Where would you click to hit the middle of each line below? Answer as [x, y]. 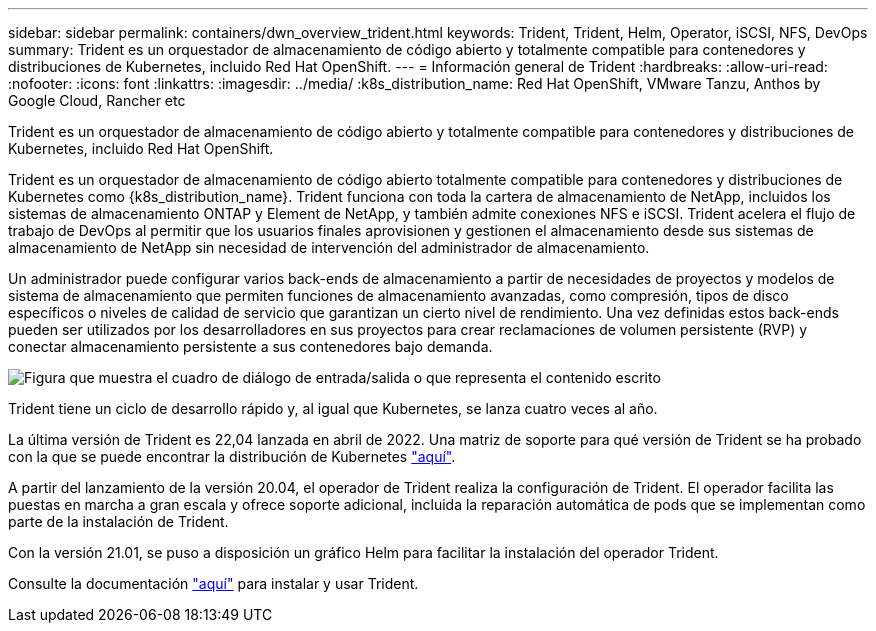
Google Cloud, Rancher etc [97, 100]
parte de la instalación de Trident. [118, 521]
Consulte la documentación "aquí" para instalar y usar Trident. [213, 583]
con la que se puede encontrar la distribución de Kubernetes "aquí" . [232, 456]
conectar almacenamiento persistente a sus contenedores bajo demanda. [250, 346]
